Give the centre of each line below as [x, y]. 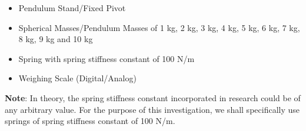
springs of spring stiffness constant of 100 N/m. [90, 121]
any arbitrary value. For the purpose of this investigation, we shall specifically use [152, 109]
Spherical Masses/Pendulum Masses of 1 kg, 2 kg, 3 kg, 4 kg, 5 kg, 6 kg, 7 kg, [159, 27]
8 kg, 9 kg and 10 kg [56, 39]
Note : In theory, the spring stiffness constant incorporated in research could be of [153, 97]
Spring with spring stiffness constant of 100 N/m [107, 58]
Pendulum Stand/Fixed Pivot [72, 8]
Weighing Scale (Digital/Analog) [77, 78]
